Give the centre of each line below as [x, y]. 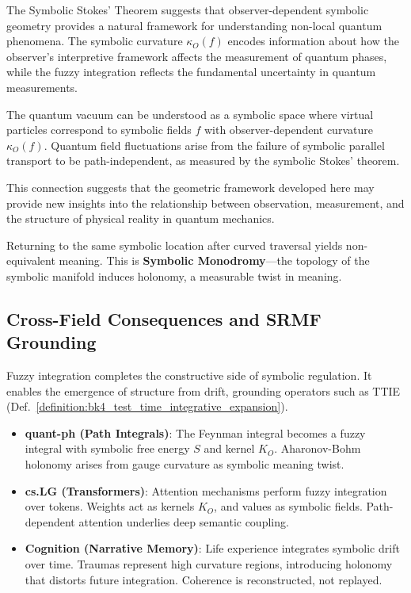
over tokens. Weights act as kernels [110, 506]
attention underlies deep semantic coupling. [184, 521]
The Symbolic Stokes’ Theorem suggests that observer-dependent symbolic [188, 10]
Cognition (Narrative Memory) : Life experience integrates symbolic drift [212, 548]
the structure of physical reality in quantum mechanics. [141, 218]
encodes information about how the [313, 41]
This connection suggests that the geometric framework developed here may [190, 187]
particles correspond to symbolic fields [99, 130]
